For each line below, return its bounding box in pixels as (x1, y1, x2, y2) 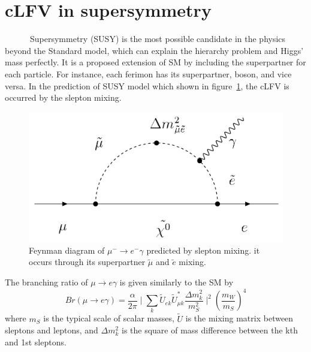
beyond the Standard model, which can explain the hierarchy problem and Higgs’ (5, 44, 304, 56)
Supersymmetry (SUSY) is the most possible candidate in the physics (29, 32, 286, 45)
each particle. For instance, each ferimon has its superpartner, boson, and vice (5, 67, 292, 80)
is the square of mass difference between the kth (121, 324, 298, 336)
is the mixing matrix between (185, 312, 294, 324)
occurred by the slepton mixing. (5, 91, 122, 104)
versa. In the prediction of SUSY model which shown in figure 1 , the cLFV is (5, 79, 289, 92)
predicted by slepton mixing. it (146, 243, 260, 256)
